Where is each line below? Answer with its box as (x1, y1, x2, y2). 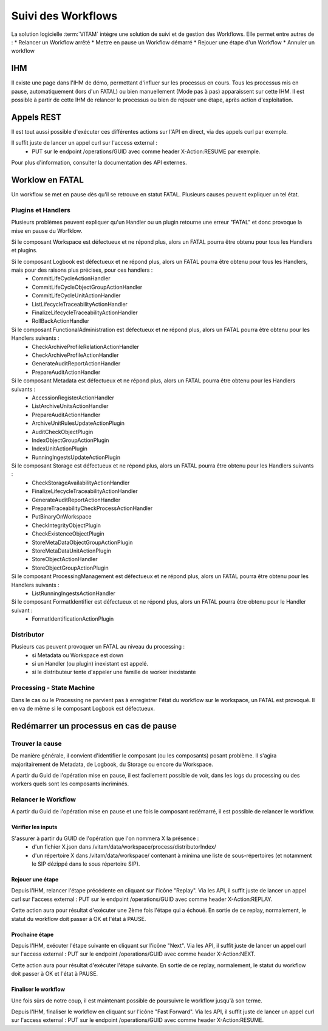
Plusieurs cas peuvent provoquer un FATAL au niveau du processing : (11, 643, 185, 650)
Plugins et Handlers (11, 205, 71, 214)
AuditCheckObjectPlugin (32, 428, 94, 435)
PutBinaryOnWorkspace (32, 513, 92, 520)
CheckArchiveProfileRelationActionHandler (32, 343, 140, 350)
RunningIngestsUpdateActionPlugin (32, 453, 121, 461)
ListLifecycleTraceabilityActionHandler (32, 300, 128, 308)
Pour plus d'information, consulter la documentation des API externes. (11, 159, 188, 167)
